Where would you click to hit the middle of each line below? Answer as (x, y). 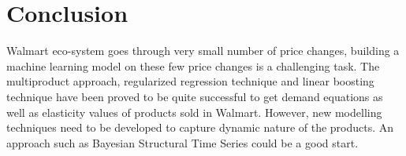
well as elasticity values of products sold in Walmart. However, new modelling (194, 112)
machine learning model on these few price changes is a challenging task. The (193, 65)
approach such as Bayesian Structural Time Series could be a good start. (183, 142)
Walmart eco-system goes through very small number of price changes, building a (203, 51)
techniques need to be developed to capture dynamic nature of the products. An (200, 127)
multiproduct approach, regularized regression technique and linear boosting (190, 81)
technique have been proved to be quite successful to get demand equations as (195, 96)
